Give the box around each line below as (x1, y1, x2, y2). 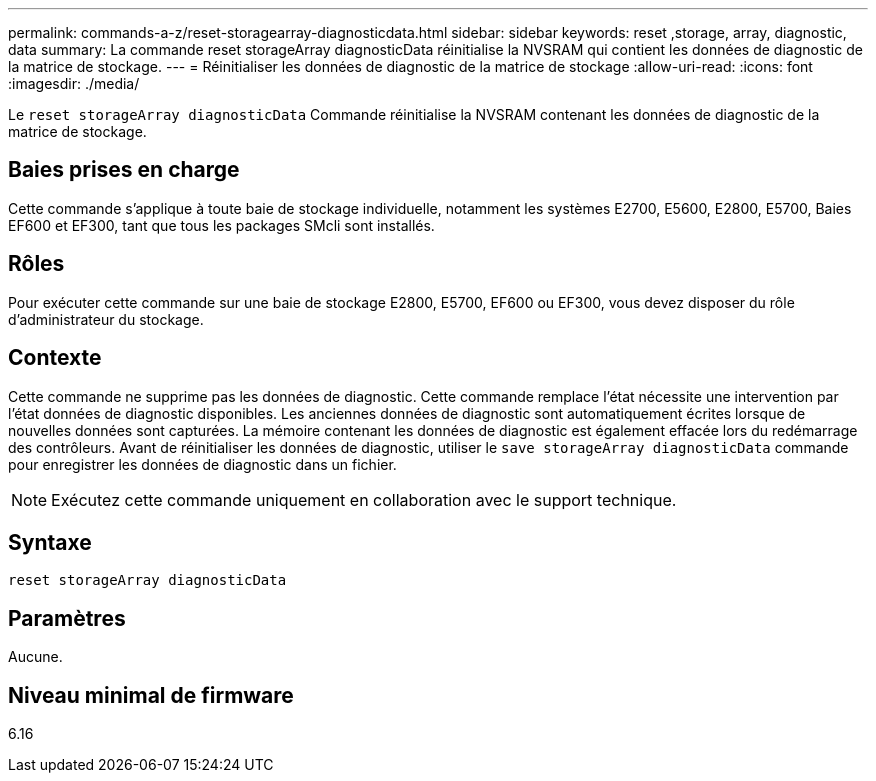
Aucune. (8, 648, 63, 666)
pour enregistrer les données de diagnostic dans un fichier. (8, 455, 397, 473)
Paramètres (8, 605, 126, 631)
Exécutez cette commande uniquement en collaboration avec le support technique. (51, 489, 677, 510)
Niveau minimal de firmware (8, 682, 294, 708)
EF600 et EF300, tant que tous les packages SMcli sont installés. (8, 216, 435, 234)
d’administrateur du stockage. (8, 310, 204, 328)
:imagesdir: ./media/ (8, 75, 140, 92)
